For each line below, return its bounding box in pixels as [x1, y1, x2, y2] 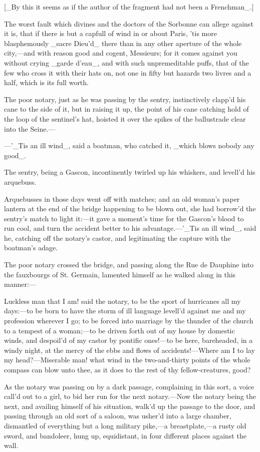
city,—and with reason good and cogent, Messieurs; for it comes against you [4, 48, 237, 58]
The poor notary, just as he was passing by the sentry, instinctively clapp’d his [4, 94, 246, 104]
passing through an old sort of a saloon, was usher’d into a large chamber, [4, 410, 231, 421]
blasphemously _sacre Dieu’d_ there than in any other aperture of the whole [4, 38, 242, 48]
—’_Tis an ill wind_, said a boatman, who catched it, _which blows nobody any [4, 140, 254, 151]
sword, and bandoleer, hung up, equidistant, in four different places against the [4, 430, 246, 440]
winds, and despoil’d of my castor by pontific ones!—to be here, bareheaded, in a [4, 335, 253, 345]
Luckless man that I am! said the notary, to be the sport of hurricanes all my [4, 295, 241, 306]
